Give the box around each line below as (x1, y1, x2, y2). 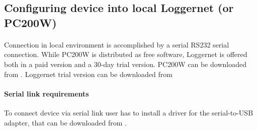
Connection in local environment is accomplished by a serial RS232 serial (4, 39, 229, 49)
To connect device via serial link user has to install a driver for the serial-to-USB (4, 107, 253, 117)
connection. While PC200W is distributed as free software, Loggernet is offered (4, 49, 247, 59)
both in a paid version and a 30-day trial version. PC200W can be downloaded (4, 58, 246, 69)
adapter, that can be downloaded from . (4, 117, 127, 127)
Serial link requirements (4, 88, 89, 98)
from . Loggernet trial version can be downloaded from (4, 68, 173, 79)
